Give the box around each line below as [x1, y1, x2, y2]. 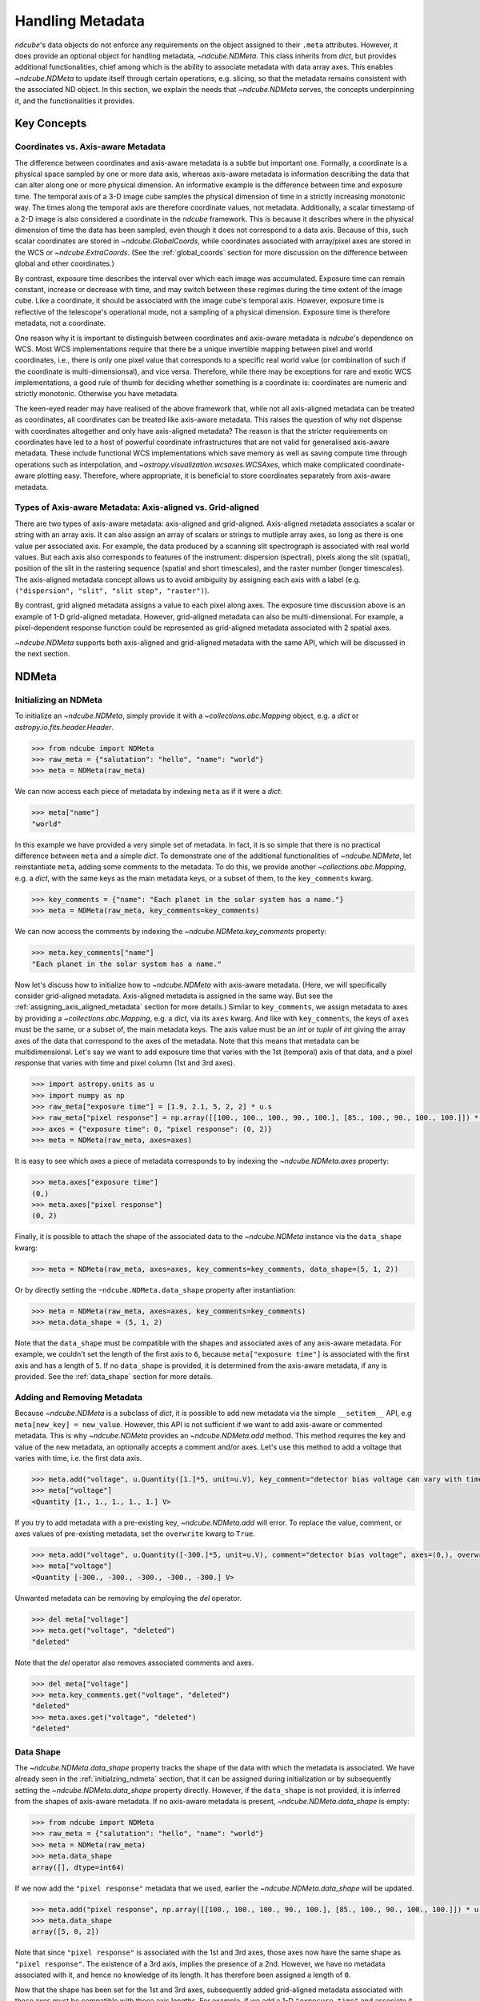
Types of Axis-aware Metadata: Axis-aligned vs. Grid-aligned [14, 502, 260, 513]
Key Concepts [14, 117, 87, 130]
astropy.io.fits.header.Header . [14, 722, 114, 732]
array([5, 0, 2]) [31, 1927, 100, 1936]
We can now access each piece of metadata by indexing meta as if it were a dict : [14, 787, 283, 796]
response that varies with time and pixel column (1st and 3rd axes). [14, 1058, 235, 1068]
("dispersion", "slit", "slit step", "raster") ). [14, 586, 210, 595]
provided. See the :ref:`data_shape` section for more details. [14, 1372, 214, 1381]
